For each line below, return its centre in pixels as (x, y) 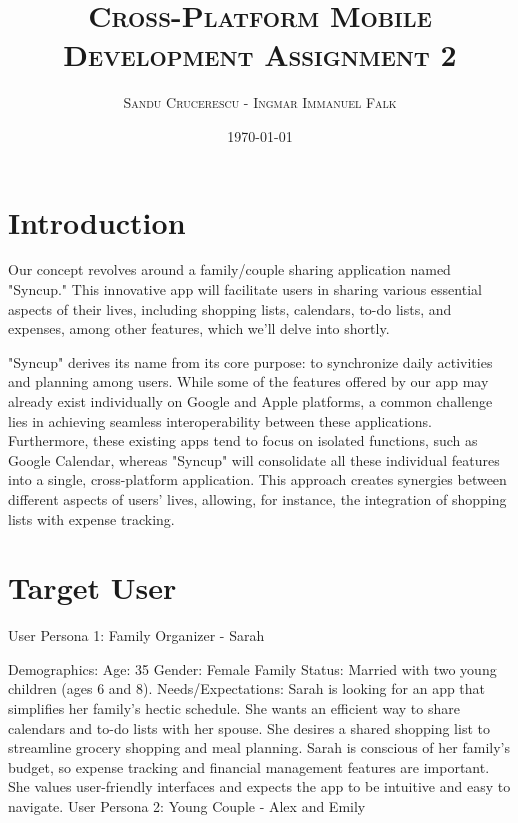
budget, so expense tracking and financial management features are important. (249, 766)
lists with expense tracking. (91, 518)
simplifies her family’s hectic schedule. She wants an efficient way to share (234, 708)
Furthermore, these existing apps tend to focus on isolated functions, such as (243, 440)
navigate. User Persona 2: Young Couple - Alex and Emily (187, 806)
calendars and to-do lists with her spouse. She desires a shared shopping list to (249, 727)
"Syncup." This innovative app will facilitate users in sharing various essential (245, 289)
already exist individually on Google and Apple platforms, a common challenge (250, 401)
